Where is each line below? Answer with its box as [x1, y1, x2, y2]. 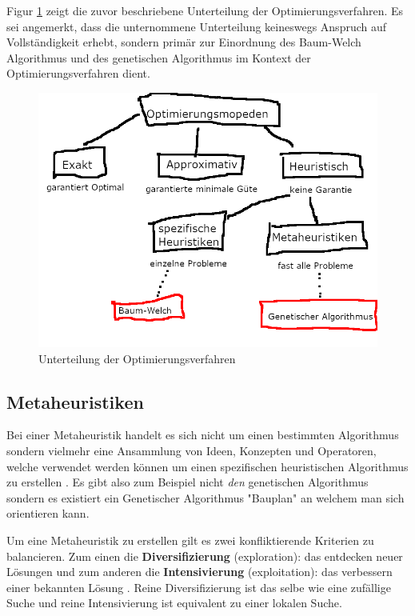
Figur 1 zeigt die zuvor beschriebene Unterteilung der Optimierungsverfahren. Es [6, 2, 404, 18]
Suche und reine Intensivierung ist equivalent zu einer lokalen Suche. [6, 594, 342, 611]
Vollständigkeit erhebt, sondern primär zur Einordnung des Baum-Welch [6, 34, 361, 50]
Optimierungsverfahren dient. [6, 65, 150, 82]
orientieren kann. [6, 505, 90, 522]
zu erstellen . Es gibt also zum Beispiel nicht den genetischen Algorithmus [6, 474, 369, 490]
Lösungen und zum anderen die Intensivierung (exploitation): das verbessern [6, 563, 393, 580]
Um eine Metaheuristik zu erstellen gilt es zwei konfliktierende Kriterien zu [6, 531, 374, 548]
